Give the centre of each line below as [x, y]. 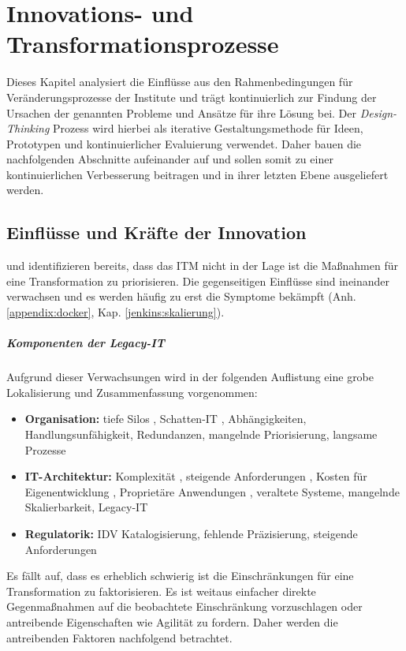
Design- [378, 112]
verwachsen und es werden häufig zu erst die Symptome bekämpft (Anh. [181, 296]
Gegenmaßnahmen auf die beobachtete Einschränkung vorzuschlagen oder [184, 606]
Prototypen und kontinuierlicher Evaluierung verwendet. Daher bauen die [184, 143]
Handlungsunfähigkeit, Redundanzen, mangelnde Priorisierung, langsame [201, 434]
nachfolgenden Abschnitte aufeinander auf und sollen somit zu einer [170, 159]
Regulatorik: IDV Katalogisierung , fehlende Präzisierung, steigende [191, 533]
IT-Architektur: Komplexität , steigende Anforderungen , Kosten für [196, 476]
